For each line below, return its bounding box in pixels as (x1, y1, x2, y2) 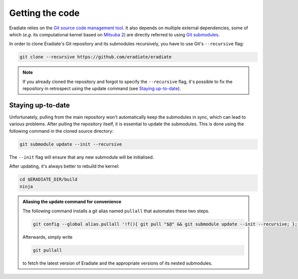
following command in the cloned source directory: (9, 128, 114, 134)
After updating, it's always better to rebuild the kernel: (9, 163, 120, 169)
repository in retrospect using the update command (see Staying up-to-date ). (22, 86, 181, 92)
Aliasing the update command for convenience (22, 199, 122, 205)
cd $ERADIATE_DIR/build (19, 177, 78, 183)
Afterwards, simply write (22, 234, 73, 240)
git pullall (33, 247, 62, 253)
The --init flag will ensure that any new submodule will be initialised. (9, 154, 154, 160)
